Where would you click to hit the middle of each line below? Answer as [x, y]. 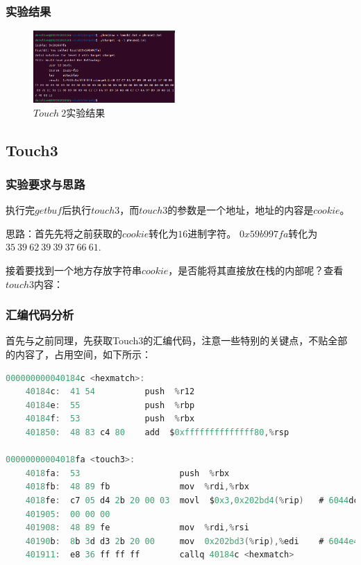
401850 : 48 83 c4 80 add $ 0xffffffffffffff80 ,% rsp [157, 432]
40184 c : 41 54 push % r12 [110, 392]
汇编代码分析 [40, 315]
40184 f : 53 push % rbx [110, 419]
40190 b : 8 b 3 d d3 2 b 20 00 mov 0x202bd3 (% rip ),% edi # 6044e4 [192, 541]
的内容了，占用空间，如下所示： [78, 354]
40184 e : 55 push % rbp [110, 405]
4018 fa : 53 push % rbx [127, 473]
